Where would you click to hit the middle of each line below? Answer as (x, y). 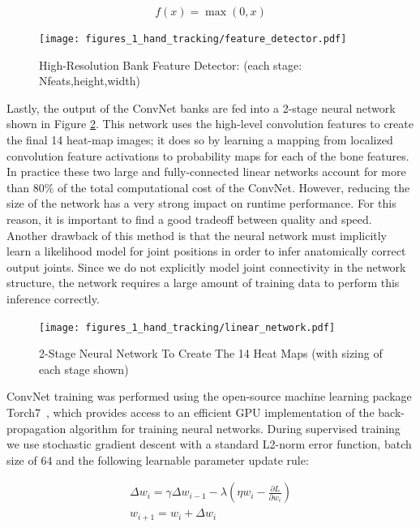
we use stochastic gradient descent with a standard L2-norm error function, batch (209, 444)
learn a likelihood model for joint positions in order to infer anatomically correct (206, 251)
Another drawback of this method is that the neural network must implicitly (197, 235)
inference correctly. (53, 298)
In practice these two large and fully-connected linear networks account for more (206, 172)
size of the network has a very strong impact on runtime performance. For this (201, 203)
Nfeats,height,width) (90, 81)
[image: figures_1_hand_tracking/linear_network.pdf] (187, 327)
